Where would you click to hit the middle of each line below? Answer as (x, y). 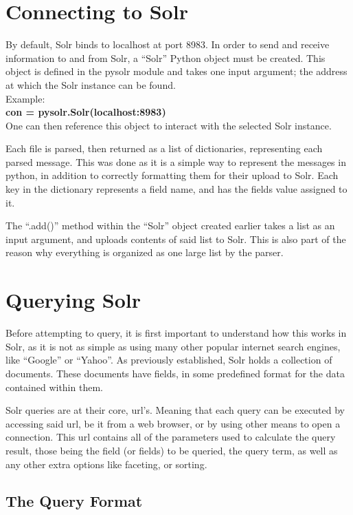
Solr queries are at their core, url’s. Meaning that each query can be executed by (175, 410)
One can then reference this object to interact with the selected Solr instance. (169, 125)
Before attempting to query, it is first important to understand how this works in (176, 333)
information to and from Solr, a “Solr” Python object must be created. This (166, 57)
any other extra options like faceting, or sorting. (106, 464)
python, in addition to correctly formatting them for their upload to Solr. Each (172, 175)
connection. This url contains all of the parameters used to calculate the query (171, 437)
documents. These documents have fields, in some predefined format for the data (175, 373)
